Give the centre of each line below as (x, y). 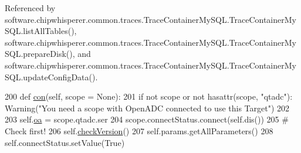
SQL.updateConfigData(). (51, 76)
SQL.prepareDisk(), (40, 54)
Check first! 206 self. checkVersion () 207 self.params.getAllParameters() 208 (139, 130)
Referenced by (30, 8)
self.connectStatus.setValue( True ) (65, 142)
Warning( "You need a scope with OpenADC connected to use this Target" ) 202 (147, 108)
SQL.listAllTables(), (41, 31)
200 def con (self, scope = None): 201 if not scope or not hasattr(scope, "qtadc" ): (149, 96)
